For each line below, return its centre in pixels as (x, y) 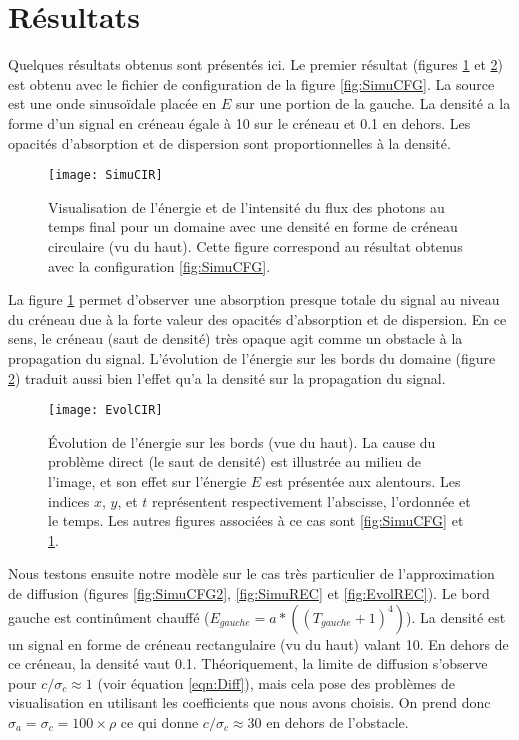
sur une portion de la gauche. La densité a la (373, 103)
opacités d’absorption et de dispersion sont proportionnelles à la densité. (229, 142)
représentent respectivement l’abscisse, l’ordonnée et (311, 500)
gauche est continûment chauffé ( (109, 616)
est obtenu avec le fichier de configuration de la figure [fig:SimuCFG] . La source (251, 83)
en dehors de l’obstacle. (337, 721)
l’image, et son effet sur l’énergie (147, 480)
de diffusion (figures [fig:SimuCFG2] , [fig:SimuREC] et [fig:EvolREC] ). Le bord (249, 592)
